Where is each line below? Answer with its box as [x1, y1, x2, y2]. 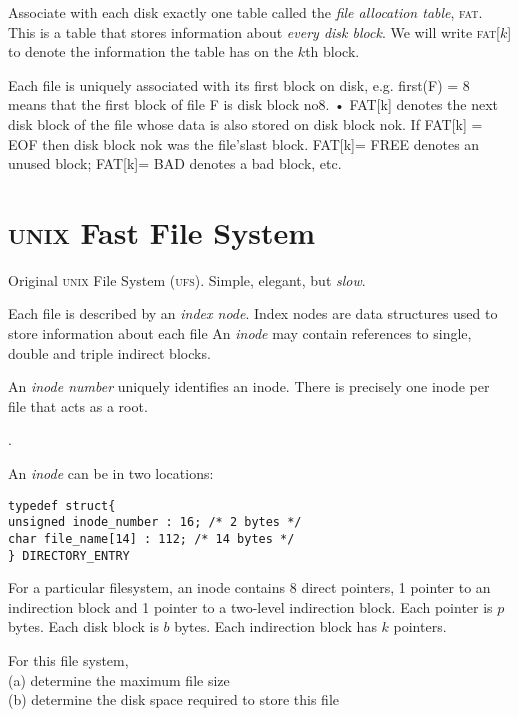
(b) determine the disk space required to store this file [8, 689, 340, 710]
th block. [305, 41, 360, 62]
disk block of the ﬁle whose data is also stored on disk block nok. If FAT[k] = [8, 113, 483, 134]
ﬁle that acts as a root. [8, 395, 148, 416]
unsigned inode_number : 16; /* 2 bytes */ [8, 515, 302, 530]
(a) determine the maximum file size [8, 669, 230, 690]
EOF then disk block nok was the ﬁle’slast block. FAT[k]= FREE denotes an [8, 133, 480, 154]
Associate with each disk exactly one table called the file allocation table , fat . [8, 2, 483, 22]
